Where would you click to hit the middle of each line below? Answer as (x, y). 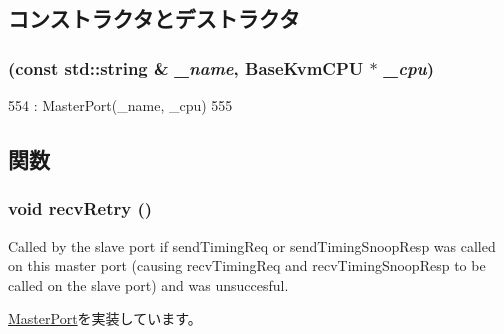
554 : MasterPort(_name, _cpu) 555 (120, 105)
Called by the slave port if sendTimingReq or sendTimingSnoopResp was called (252, 245)
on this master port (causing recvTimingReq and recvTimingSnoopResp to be (247, 265)
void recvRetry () (80, 208)
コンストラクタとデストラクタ (154, 18)
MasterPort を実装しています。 (105, 318)
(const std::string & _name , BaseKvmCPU (186, 67)
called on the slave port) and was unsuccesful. (148, 284)
